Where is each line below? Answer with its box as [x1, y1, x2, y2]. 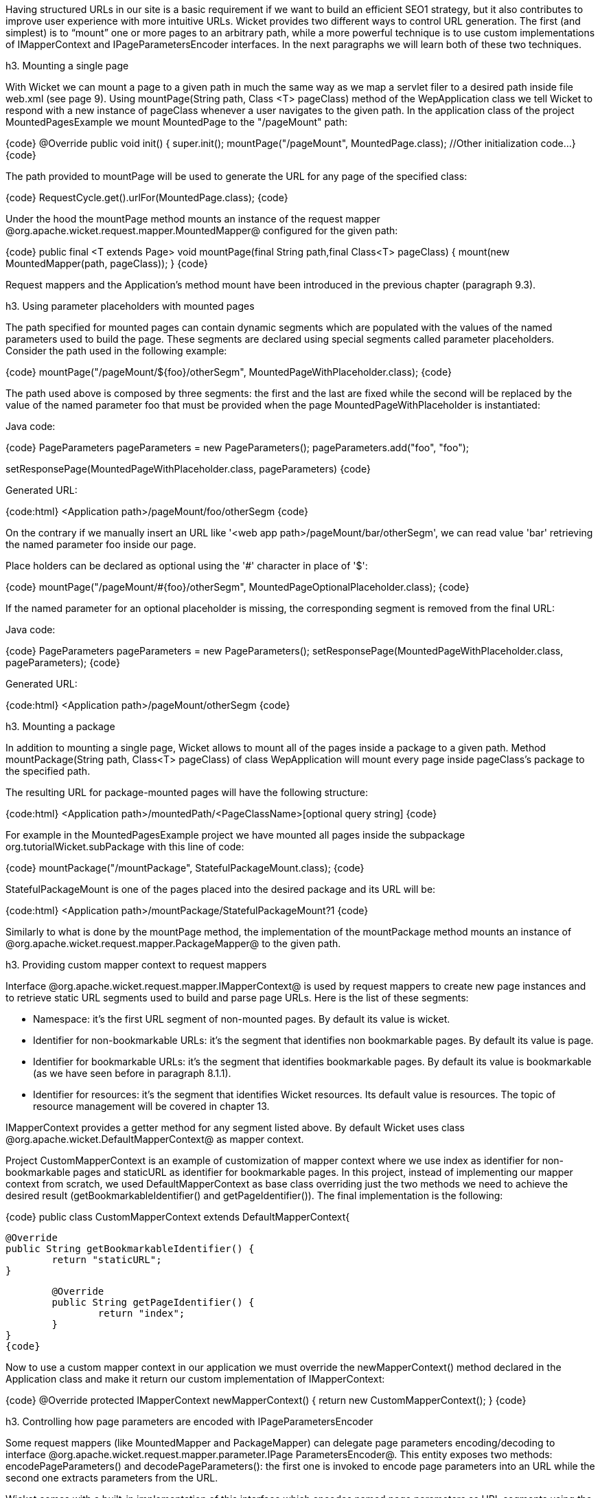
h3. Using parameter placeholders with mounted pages [5, 300, 255, 312]
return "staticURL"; [51, 1254, 162, 1265]
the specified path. [5, 765, 91, 777]
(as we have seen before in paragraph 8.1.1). [33, 1067, 231, 1079]
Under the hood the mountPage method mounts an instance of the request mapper [5, 213, 380, 225]
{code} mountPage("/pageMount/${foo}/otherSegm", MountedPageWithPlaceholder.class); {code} [5, 366, 452, 378]
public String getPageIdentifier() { [51, 1297, 255, 1308]
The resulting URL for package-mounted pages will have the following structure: [5, 786, 369, 798]
